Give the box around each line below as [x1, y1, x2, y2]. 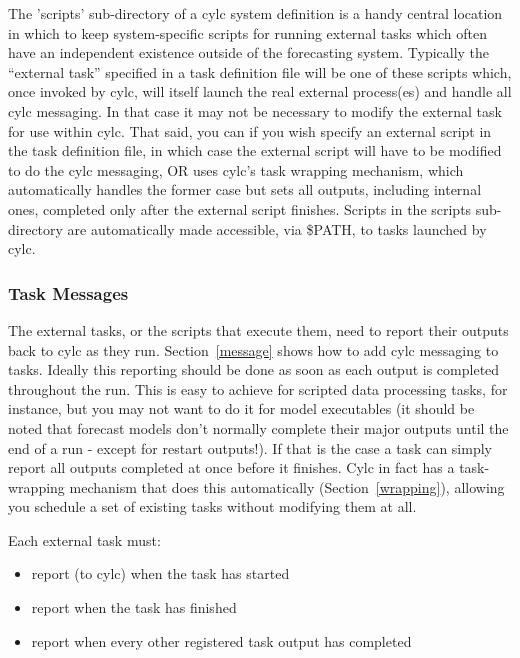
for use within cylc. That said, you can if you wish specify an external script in [8, 120, 492, 141]
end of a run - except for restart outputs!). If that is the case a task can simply [8, 437, 492, 458]
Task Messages [8, 280, 129, 305]
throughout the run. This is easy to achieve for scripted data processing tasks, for [8, 378, 508, 399]
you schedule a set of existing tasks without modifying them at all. [8, 496, 417, 517]
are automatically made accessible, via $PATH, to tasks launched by [67, 218, 487, 239]
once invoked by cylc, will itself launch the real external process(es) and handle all [8, 81, 512, 102]
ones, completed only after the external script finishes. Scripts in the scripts [8, 198, 472, 219]
